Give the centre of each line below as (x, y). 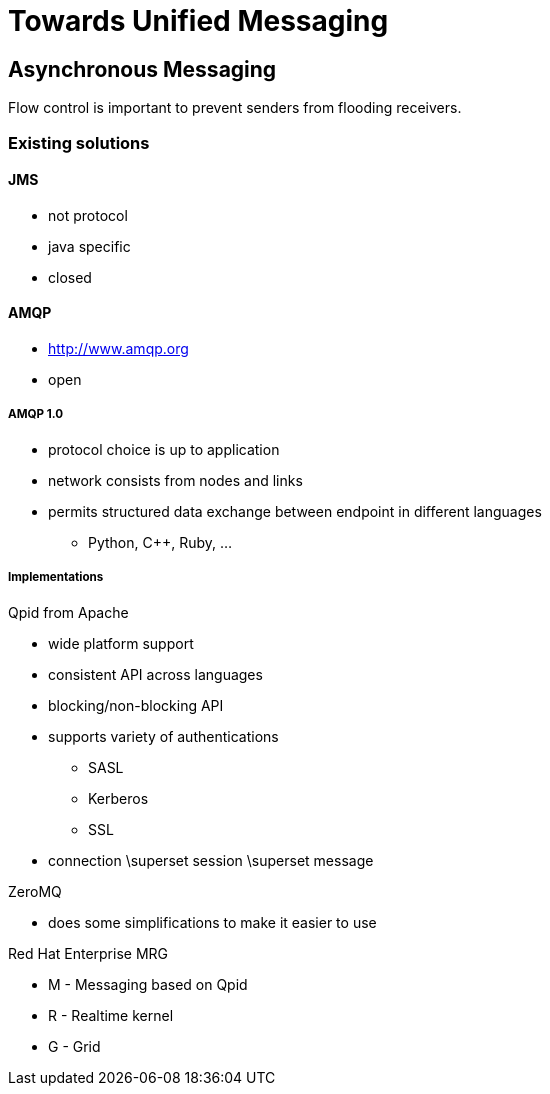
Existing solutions (79, 142)
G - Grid (74, 1046)
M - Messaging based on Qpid (148, 984)
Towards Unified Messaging (198, 21)
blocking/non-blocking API (136, 705)
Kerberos (118, 798)
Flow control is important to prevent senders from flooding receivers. (235, 108)
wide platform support (121, 643)
